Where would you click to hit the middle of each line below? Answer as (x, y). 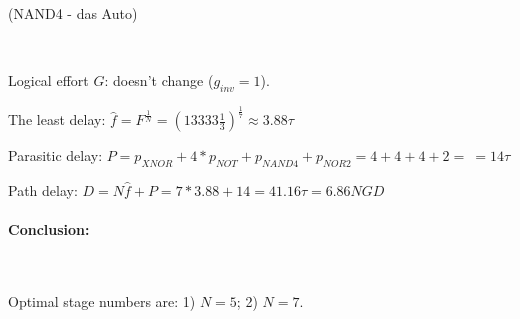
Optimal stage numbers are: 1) (102, 301)
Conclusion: (49, 229)
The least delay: (57, 119)
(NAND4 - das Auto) (73, 13)
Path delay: (43, 190)
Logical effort (48, 80)
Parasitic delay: (55, 155)
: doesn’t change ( (159, 80)
